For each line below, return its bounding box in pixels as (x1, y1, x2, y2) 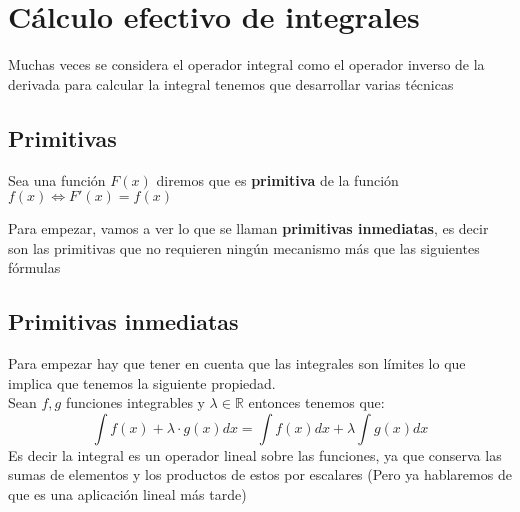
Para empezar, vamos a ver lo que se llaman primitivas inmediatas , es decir (8, 218, 489, 239)
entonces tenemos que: (248, 392, 385, 413)
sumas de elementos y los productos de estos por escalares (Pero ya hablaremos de (8, 464, 512, 485)
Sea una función (8, 169, 106, 190)
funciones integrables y (65, 392, 205, 413)
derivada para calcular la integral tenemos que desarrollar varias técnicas (8, 73, 454, 94)
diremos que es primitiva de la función (156, 169, 399, 190)
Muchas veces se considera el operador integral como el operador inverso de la (8, 54, 485, 75)
